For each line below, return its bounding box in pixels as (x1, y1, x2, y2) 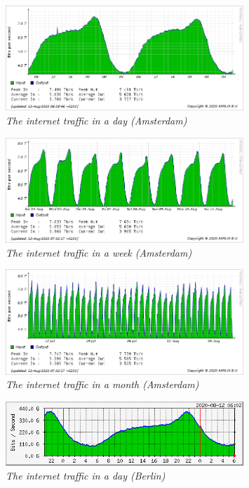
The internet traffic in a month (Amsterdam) (6, 377, 199, 392)
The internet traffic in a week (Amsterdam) (6, 245, 192, 259)
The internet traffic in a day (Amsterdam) (6, 113, 187, 127)
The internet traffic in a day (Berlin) (6, 468, 166, 482)
